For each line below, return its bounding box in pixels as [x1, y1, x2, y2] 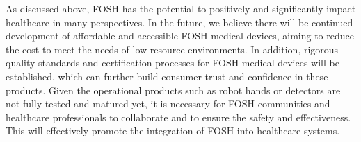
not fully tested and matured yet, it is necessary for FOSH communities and [6, 96, 330, 111]
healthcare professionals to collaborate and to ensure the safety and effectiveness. [6, 109, 351, 124]
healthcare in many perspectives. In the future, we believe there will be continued [6, 15, 353, 29]
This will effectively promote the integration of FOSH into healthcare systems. [6, 123, 340, 138]
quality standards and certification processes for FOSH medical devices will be [6, 55, 339, 70]
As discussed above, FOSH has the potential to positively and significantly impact [6, 1, 356, 15]
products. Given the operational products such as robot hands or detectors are [6, 82, 341, 97]
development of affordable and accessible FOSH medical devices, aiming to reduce [6, 28, 354, 43]
